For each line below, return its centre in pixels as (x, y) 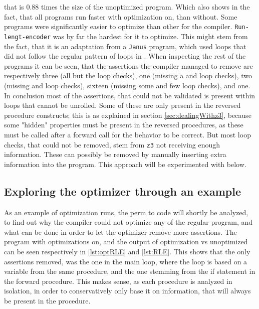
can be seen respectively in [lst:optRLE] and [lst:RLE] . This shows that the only (127, 251)
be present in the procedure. (47, 300)
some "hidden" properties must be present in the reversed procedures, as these (124, 125)
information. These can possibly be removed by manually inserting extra (115, 154)
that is (14, 7)
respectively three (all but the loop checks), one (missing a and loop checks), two (128, 75)
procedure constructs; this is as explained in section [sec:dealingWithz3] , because (128, 115)
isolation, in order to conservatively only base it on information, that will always (127, 291)
